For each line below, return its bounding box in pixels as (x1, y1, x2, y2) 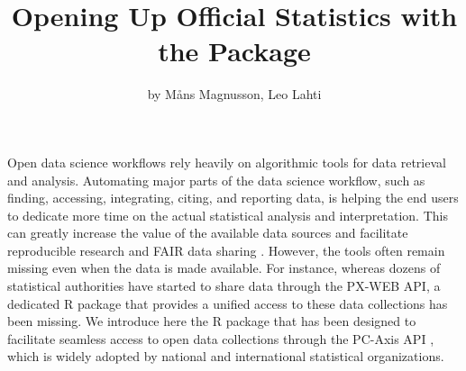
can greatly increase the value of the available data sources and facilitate (7, 223, 408, 242)
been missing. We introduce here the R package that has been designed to (7, 312, 416, 330)
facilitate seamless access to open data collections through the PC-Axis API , (7, 329, 434, 348)
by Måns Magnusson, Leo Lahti (147, 85, 322, 104)
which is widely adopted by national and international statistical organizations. (7, 347, 444, 366)
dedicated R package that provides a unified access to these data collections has (7, 294, 448, 312)
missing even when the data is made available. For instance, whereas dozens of (7, 258, 441, 277)
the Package (158, 32, 311, 69)
